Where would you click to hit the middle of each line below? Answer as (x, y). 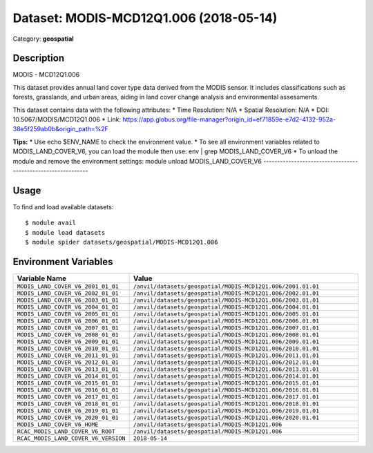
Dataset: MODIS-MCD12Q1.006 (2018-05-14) (145, 18)
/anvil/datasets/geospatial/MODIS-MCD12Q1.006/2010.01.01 (226, 348)
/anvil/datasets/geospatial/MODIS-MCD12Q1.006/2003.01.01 (226, 300)
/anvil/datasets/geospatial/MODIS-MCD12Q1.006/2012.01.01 (226, 362)
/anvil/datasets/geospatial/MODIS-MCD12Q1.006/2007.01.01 (226, 328)
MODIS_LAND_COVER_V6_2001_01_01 (68, 286)
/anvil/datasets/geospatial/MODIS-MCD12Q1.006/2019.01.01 (226, 411)
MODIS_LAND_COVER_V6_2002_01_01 (68, 293)
